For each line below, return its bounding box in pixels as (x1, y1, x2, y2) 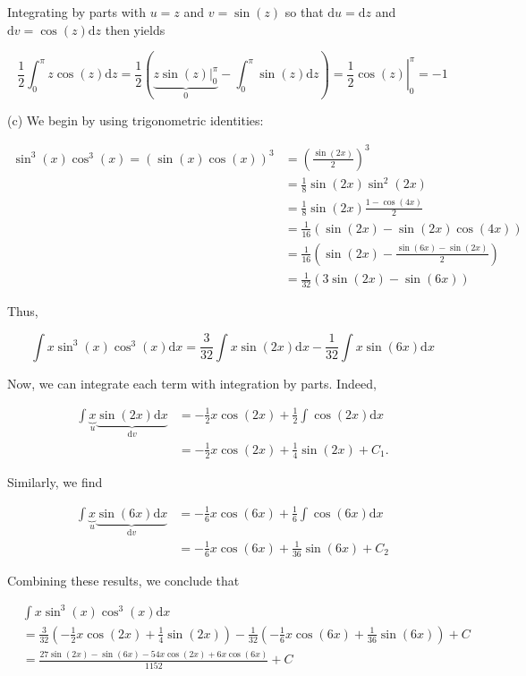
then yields (105, 20, 165, 39)
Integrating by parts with (7, 3, 146, 21)
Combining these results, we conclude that (7, 570, 240, 589)
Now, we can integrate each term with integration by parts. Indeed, (7, 373, 377, 392)
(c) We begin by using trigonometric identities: (7, 110, 264, 129)
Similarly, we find (7, 472, 103, 491)
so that (284, 3, 324, 21)
